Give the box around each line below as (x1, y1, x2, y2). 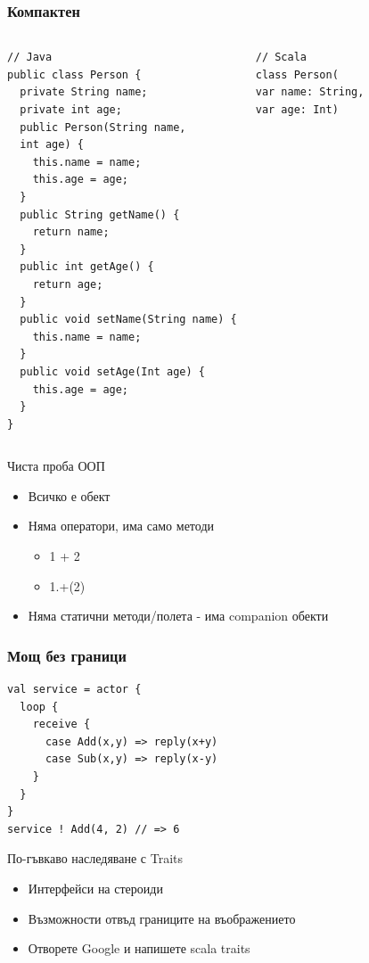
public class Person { (7, 68, 142, 81)
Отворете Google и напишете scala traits (28, 939, 250, 958)
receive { (32, 718, 91, 731)
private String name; (20, 86, 148, 99)
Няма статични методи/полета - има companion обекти (28, 606, 329, 625)
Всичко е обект (28, 486, 111, 505)
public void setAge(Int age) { (20, 365, 205, 378)
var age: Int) (255, 103, 339, 116)
